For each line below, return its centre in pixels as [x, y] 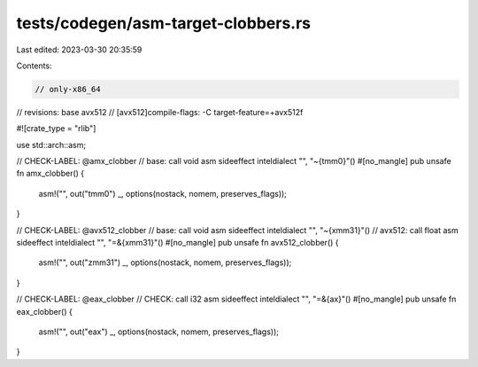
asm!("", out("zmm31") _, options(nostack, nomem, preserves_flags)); [165, 262]
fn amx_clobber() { [50, 174]
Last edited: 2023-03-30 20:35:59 [79, 50]
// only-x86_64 [68, 89]
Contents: [34, 66]
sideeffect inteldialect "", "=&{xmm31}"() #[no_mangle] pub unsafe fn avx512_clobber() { [178, 243]
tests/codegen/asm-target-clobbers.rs [164, 23]
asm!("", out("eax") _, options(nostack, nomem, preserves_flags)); [158, 332]
